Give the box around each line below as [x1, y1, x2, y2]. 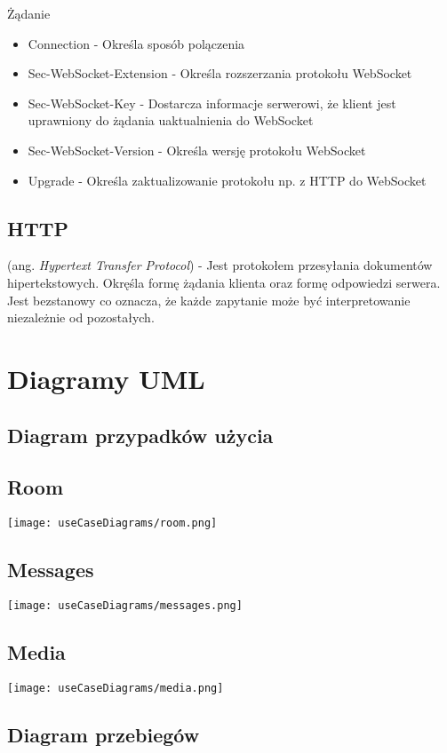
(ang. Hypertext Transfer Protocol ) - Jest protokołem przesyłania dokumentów [7, 256, 433, 274]
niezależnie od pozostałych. [7, 308, 155, 327]
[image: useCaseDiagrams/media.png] [7, 681, 224, 694]
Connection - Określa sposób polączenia [28, 34, 245, 52]
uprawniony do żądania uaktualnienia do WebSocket [28, 111, 314, 130]
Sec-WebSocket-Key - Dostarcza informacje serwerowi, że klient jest [28, 93, 396, 112]
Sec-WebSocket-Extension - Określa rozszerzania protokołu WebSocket [28, 64, 412, 83]
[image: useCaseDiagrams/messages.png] [7, 598, 243, 612]
